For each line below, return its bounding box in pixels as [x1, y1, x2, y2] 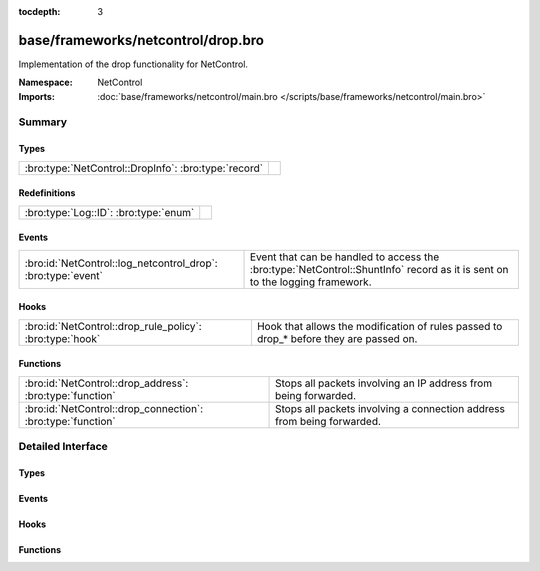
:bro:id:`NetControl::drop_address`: [24, 376, 189, 390]
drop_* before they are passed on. [256, 331, 418, 345]
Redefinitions [18, 187, 76, 199]
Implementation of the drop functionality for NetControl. [18, 58, 249, 70]
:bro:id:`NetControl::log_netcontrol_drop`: [24, 256, 219, 270]
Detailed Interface [18, 440, 109, 454]
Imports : [18, 90, 55, 102]
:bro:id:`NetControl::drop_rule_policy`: [24, 319, 202, 333]
